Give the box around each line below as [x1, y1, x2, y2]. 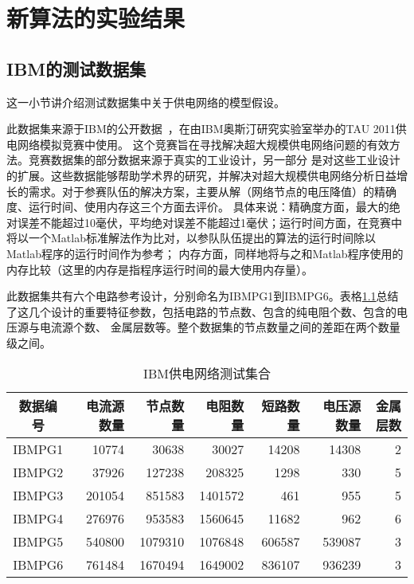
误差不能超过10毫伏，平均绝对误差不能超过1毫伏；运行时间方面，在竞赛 [17, 214, 391, 230]
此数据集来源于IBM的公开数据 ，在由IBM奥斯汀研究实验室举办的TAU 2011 [6, 120, 396, 137]
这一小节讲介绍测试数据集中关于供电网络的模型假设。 [6, 93, 285, 110]
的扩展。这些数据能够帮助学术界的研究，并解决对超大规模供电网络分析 [6, 167, 374, 183]
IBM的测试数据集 [6, 56, 146, 80]
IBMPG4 [13, 509, 64, 528]
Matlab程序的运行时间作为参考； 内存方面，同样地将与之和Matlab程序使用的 [6, 245, 404, 261]
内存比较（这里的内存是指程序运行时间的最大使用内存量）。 [6, 261, 313, 277]
